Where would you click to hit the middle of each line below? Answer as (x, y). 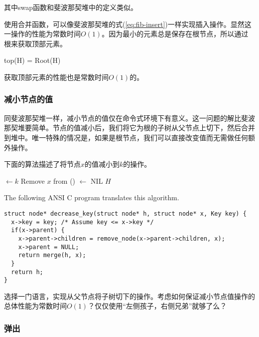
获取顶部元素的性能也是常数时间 (56, 77)
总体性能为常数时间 (35, 306)
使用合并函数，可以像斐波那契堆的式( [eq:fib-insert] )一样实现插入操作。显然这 (128, 24)
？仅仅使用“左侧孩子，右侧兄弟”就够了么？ (157, 306)
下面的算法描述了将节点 (42, 164)
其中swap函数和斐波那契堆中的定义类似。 (71, 7)
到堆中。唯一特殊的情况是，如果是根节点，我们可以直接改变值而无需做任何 (126, 137)
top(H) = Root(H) (32, 60)
